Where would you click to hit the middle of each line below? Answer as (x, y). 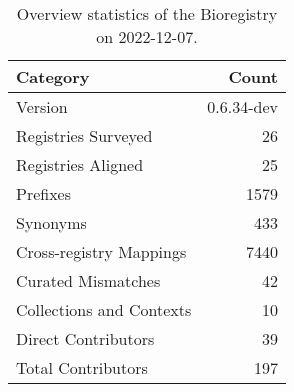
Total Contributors (82, 367)
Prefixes (44, 193)
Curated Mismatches (88, 280)
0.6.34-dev (242, 106)
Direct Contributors (85, 338)
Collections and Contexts (104, 309)
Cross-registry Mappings (101, 251)
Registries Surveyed (84, 135)
